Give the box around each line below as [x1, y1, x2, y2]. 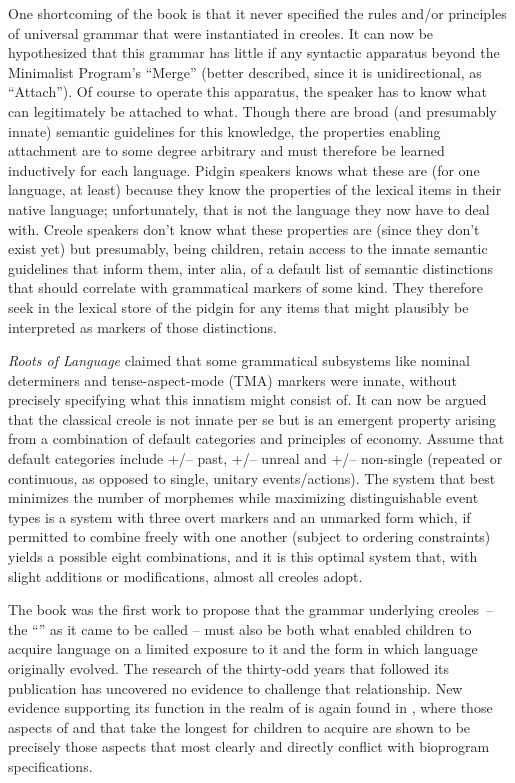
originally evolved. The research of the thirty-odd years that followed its [8, 658, 450, 678]
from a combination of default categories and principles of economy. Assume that [8, 428, 505, 449]
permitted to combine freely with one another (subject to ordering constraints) [8, 526, 491, 547]
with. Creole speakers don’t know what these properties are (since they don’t [8, 218, 480, 239]
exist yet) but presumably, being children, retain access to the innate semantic [8, 238, 488, 259]
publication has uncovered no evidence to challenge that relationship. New [8, 677, 463, 698]
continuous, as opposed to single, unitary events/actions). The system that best [8, 467, 496, 488]
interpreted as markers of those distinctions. [8, 316, 277, 337]
